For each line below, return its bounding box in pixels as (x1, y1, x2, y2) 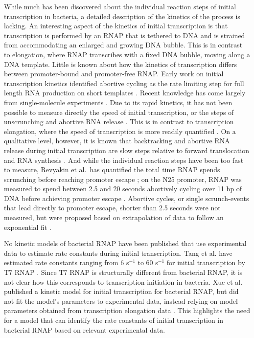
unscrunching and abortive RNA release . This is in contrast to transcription (4, 116, 234, 127)
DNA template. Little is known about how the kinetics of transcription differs (4, 59, 237, 69)
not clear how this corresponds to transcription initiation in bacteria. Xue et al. (4, 276, 243, 287)
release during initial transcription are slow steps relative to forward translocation (4, 145, 249, 155)
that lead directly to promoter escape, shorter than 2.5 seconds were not (4, 203, 221, 213)
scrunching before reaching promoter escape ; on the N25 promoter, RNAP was (4, 174, 242, 184)
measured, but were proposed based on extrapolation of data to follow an (4, 212, 224, 223)
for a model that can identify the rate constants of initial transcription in (4, 315, 224, 325)
